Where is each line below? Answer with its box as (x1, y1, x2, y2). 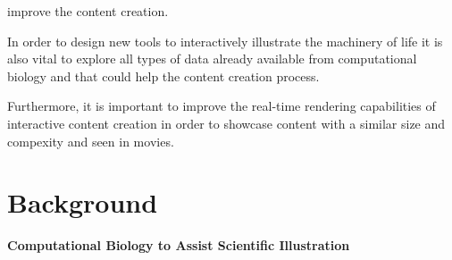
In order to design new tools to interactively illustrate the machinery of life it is (7, 31, 443, 50)
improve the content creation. (7, 2, 169, 20)
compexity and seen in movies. (7, 131, 174, 150)
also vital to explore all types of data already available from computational (7, 49, 417, 68)
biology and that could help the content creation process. (7, 66, 320, 85)
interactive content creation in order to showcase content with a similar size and (7, 113, 446, 132)
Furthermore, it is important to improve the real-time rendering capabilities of (7, 96, 436, 115)
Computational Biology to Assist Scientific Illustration (7, 236, 350, 255)
